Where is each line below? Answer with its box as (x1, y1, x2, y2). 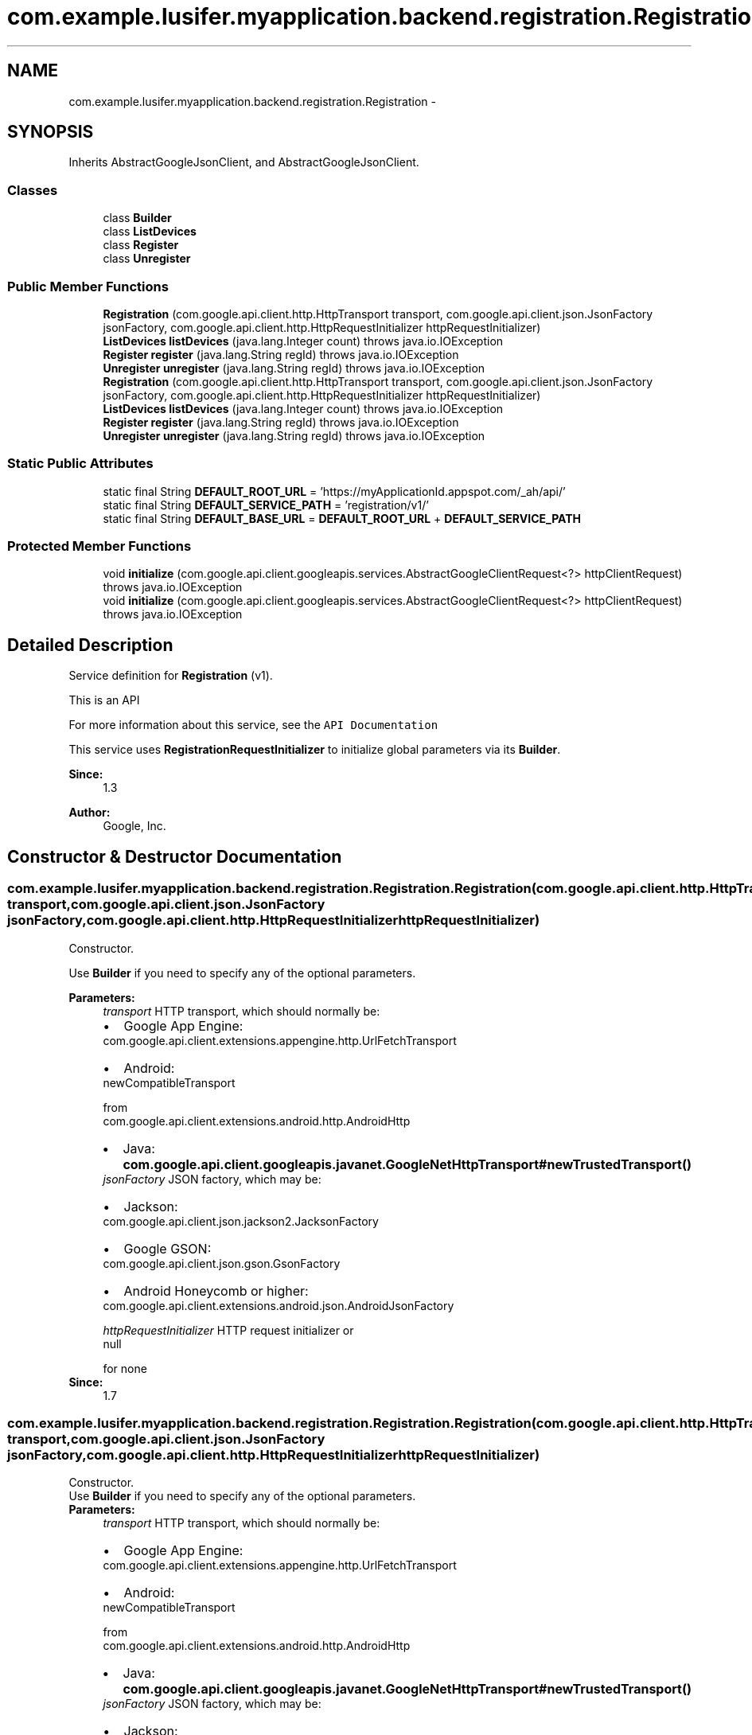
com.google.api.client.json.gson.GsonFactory (103, 1256, 341, 1270)
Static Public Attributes (7, 455, 154, 472)
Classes (7, 181, 58, 198)
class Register (103, 238, 179, 252)
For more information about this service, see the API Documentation (68, 718, 438, 732)
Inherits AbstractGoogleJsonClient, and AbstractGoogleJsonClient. (68, 155, 419, 170)
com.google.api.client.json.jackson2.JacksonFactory (103, 1214, 379, 1228)
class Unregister (103, 251, 191, 266)
